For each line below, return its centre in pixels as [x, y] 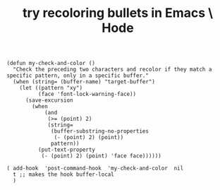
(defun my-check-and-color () [51, 64]
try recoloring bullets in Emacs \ [118, 13]
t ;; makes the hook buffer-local [63, 174]
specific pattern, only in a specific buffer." [78, 76]
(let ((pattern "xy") [51, 88]
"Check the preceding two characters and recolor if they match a [112, 70]
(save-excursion [49, 100]
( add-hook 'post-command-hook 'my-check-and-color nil [95, 168]
